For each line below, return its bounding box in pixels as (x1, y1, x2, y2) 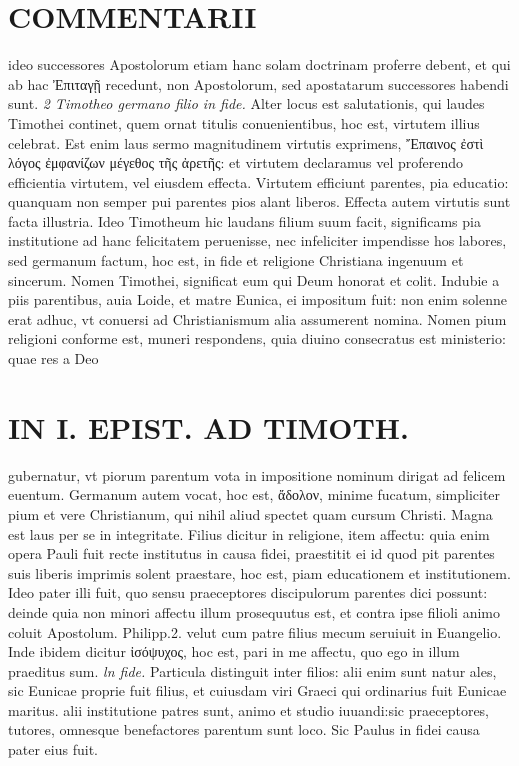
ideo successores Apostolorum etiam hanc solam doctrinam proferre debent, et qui (8, 54, 511, 75)
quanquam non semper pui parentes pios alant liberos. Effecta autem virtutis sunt (8, 191, 511, 212)
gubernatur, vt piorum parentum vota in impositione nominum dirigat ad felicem (8, 464, 506, 485)
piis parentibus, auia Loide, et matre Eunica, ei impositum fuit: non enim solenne (8, 289, 507, 310)
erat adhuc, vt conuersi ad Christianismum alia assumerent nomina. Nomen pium (8, 308, 507, 329)
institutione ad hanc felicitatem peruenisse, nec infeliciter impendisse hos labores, (8, 230, 507, 251)
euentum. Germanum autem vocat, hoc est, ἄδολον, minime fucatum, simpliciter (8, 484, 501, 505)
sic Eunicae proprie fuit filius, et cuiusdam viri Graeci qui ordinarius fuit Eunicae (8, 680, 507, 701)
